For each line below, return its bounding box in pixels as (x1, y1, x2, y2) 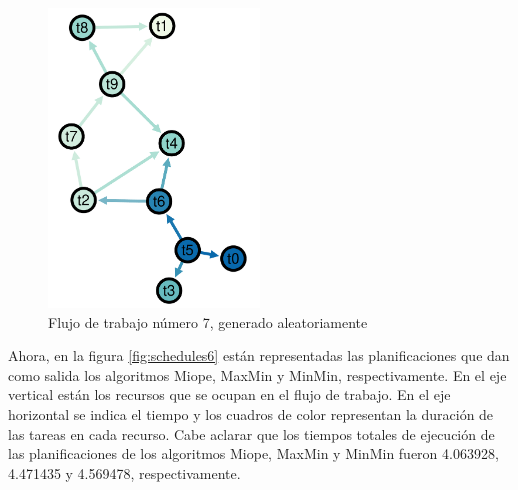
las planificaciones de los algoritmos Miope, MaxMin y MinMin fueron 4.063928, (8, 443, 499, 464)
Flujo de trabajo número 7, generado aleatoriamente (48, 311, 368, 332)
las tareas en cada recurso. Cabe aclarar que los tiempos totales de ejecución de (8, 423, 495, 444)
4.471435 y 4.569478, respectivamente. (8, 462, 241, 483)
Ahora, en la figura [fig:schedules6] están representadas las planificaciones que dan (8, 345, 510, 366)
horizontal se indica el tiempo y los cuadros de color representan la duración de (8, 403, 494, 424)
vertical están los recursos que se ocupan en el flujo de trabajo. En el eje (8, 384, 451, 405)
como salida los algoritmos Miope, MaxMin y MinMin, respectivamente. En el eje (8, 364, 507, 385)
